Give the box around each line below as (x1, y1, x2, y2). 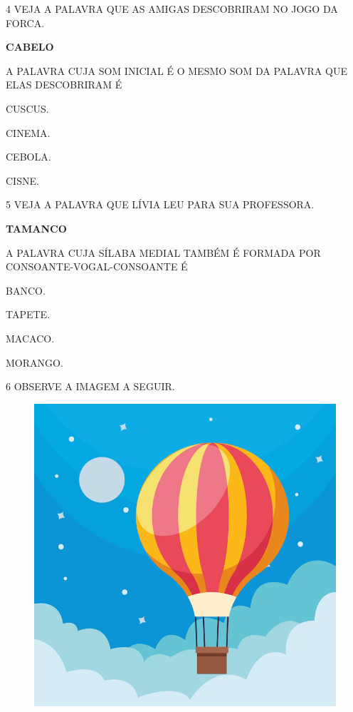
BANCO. (6, 283, 46, 297)
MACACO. (6, 330, 55, 345)
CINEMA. (6, 125, 51, 140)
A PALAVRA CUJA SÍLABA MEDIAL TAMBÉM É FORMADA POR (6, 245, 321, 260)
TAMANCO (6, 220, 67, 235)
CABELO (6, 39, 54, 54)
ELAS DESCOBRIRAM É (6, 77, 122, 92)
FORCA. (6, 15, 45, 30)
